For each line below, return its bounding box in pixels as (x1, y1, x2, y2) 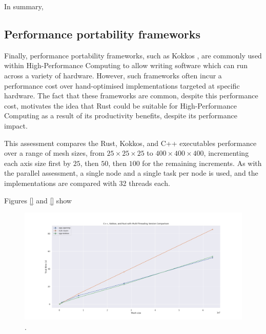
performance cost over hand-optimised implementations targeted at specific (4, 80, 240, 91)
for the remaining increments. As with (142, 157, 262, 168)
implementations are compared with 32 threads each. (4, 177, 170, 188)
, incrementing (203, 148, 249, 158)
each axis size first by (4, 157, 71, 168)
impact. (4, 120, 28, 131)
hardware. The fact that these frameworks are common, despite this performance (4, 90, 258, 101)
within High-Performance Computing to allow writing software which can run (4, 60, 248, 71)
